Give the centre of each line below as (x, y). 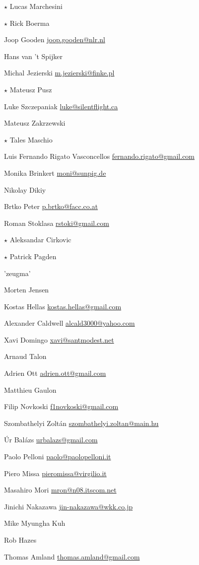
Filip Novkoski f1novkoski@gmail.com (61, 406)
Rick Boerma (30, 23)
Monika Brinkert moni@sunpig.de (55, 173)
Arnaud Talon (25, 356)
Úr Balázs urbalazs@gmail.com (51, 440)
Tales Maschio (31, 139)
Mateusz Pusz (31, 89)
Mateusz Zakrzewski (35, 123)
